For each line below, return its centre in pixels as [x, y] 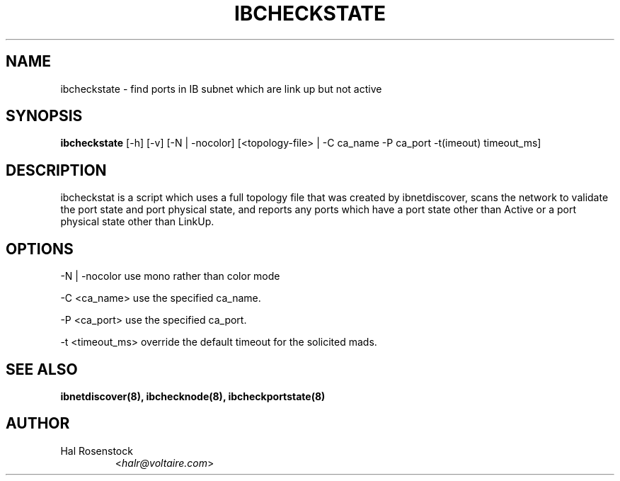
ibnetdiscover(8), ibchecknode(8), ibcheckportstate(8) [193, 396]
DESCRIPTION [56, 170]
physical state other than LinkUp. [137, 222]
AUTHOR [38, 424]
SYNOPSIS [44, 116]
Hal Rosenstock [97, 451]
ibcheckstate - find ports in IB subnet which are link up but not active [221, 89]
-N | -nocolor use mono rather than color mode [170, 276]
